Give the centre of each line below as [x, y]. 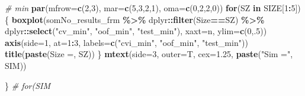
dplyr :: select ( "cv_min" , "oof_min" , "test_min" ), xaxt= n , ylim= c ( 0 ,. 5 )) [136, 31]
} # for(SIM [28, 85]
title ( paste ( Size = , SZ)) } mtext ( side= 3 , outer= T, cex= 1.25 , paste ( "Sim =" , [149, 54]
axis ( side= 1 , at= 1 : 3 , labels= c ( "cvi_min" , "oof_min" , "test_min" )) [126, 42]
